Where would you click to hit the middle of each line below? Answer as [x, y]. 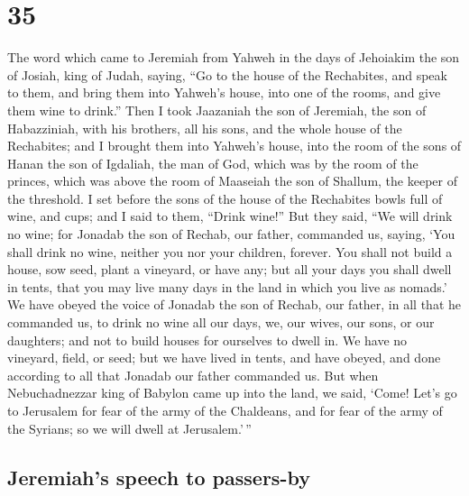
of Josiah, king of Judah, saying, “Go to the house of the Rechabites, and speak [227, 74]
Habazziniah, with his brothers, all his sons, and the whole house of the [205, 128]
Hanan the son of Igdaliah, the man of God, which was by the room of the [213, 163]
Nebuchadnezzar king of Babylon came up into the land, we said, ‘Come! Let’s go [232, 393]
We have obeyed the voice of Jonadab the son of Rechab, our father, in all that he [234, 304]
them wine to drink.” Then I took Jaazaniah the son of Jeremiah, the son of [217, 110]
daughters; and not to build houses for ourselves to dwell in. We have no [207, 340]
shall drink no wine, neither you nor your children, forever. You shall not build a [230, 251]
